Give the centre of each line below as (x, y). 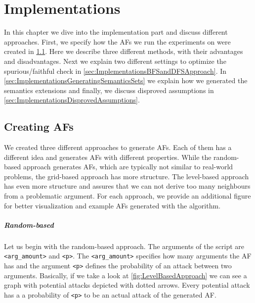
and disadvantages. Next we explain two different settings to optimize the (115, 61)
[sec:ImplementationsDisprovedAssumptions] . (72, 100)
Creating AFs (39, 126)
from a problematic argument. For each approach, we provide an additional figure (127, 196)
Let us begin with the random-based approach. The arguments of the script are (124, 246)
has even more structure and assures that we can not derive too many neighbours (127, 186)
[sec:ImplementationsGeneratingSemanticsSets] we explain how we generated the (126, 80)
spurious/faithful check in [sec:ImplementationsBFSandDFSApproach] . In (115, 71)
